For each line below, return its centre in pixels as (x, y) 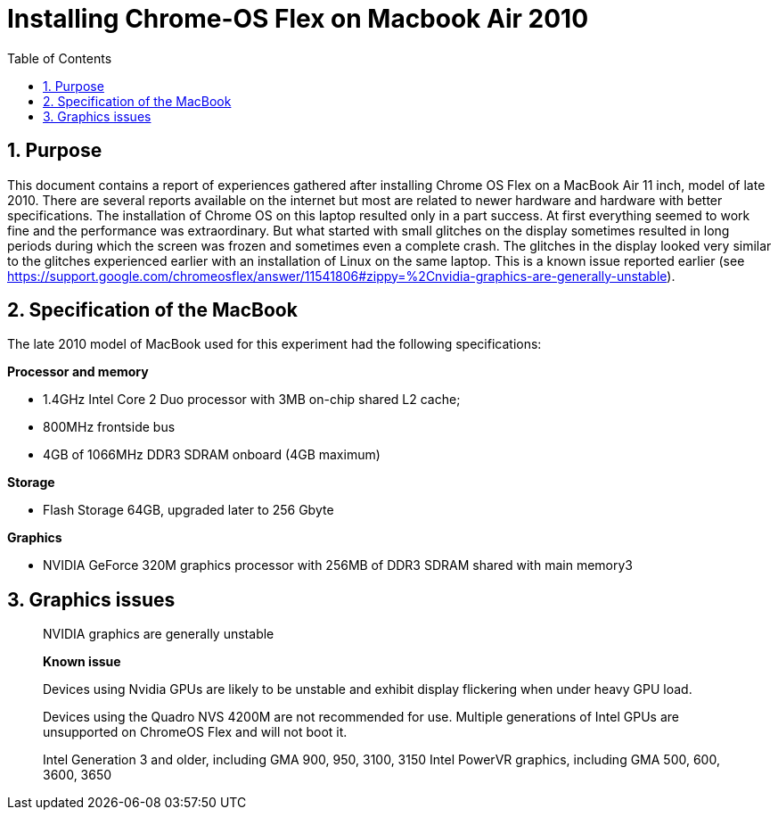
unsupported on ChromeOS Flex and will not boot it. (195, 732)
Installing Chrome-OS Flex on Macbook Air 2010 (298, 19)
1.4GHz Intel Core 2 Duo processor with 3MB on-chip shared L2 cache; (252, 400)
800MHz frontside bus (109, 427)
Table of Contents (60, 58)
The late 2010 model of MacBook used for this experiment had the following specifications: (274, 344)
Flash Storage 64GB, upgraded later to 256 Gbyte (188, 510)
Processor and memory (78, 372)
